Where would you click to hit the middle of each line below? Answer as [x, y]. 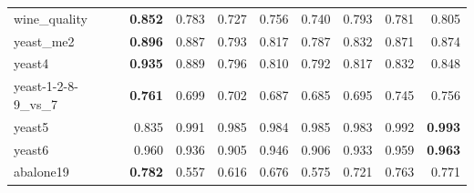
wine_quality [51, 18]
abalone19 [41, 172]
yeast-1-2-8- [46, 86]
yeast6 [31, 149]
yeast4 [31, 63]
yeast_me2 [44, 41]
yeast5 [31, 126]
